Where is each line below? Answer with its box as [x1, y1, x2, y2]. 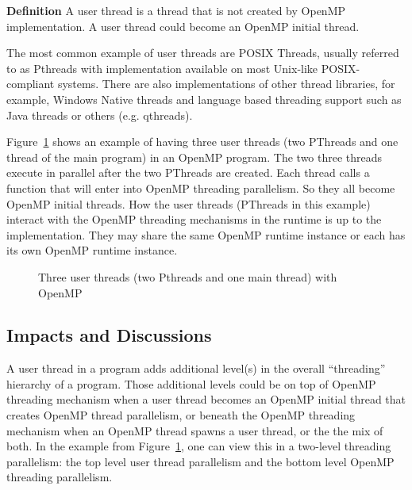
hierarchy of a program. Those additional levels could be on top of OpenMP [6, 375, 376, 392]
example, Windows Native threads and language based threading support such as [6, 90, 402, 107]
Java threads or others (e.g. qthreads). [6, 106, 193, 123]
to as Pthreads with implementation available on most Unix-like [6, 59, 318, 76]
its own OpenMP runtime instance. [6, 242, 178, 258]
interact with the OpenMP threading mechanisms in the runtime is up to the [6, 211, 382, 228]
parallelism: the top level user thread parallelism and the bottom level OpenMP [6, 453, 395, 469]
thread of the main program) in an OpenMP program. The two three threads [6, 148, 383, 165]
